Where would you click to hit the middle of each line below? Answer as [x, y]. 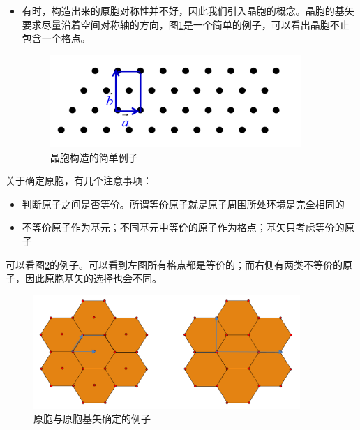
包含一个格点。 [56, 38]
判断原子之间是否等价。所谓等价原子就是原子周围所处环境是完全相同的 [183, 203]
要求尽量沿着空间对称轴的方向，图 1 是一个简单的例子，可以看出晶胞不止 [186, 24]
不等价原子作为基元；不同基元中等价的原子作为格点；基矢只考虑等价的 [183, 227]
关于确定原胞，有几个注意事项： [79, 180]
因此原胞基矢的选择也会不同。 [93, 278]
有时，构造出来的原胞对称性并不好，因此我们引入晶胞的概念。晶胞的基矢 [188, 10]
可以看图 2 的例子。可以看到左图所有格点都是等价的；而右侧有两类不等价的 [174, 264]
